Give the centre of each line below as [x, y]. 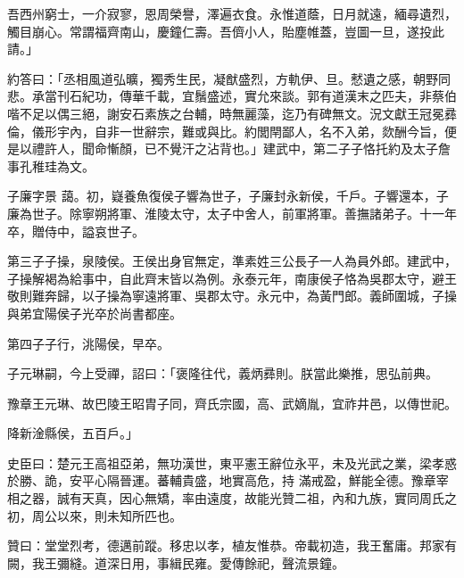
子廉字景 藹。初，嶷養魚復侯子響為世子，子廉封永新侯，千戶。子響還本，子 [228, 196]
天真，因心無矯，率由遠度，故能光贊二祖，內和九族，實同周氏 [263, 498]
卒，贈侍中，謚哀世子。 [76, 231]
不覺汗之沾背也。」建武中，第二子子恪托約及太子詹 [303, 149]
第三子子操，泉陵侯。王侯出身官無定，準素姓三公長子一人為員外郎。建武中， [232, 261]
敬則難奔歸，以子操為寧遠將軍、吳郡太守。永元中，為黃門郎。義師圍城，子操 [232, 296]
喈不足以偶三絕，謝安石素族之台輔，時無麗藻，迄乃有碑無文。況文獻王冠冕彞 [232, 113]
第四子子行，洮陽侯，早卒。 [88, 343]
